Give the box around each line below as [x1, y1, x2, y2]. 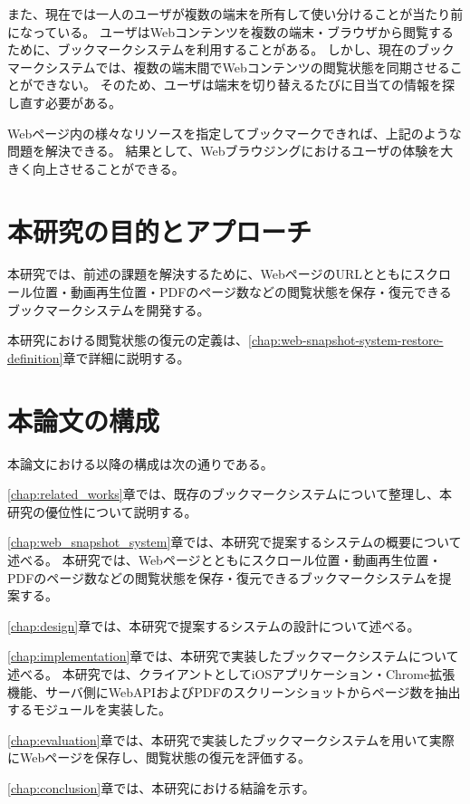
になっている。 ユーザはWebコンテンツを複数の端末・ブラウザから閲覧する [7, 22, 454, 41]
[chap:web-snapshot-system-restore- [248, 330, 444, 349]
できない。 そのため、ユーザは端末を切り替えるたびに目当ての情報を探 [32, 75, 455, 94]
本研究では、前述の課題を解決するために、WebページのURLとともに [7, 264, 414, 283]
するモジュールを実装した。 [7, 700, 172, 719]
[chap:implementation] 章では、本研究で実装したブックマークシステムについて [7, 646, 459, 665]
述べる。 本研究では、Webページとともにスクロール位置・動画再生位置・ [7, 550, 442, 569]
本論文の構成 [7, 401, 160, 438]
